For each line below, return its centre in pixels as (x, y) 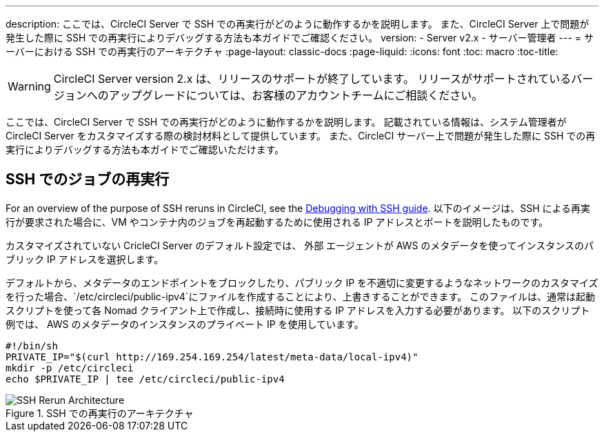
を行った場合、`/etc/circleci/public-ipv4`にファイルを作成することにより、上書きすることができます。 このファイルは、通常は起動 (301, 296)
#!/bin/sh (32, 346)
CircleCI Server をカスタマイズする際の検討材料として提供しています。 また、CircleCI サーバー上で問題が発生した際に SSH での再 (301, 136)
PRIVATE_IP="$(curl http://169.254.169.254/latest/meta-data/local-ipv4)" (212, 357)
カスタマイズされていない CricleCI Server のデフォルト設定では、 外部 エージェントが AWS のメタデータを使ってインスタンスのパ (300, 245)
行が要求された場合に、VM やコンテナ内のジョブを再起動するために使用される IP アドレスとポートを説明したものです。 (277, 222)
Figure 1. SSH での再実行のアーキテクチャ (100, 413)
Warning (29, 86)
